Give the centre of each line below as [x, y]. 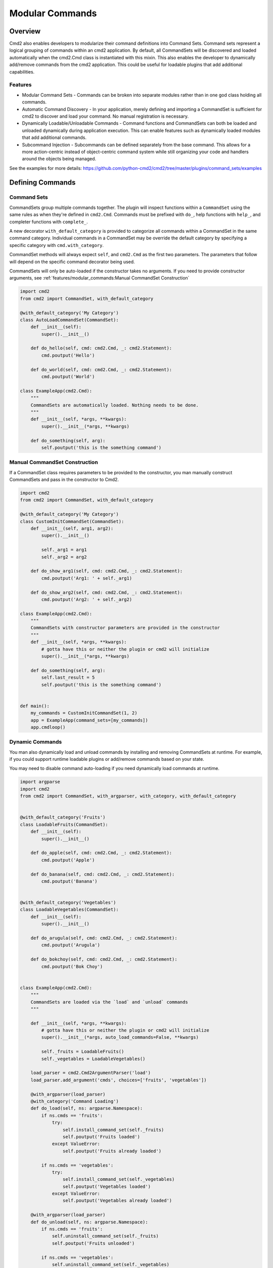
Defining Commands [42, 183]
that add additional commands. [54, 137]
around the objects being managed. [59, 159]
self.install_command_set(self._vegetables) [119, 1179]
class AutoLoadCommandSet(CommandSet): [69, 320]
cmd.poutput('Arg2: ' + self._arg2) [87, 599]
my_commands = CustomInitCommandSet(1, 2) [84, 713]
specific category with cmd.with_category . [56, 245]
